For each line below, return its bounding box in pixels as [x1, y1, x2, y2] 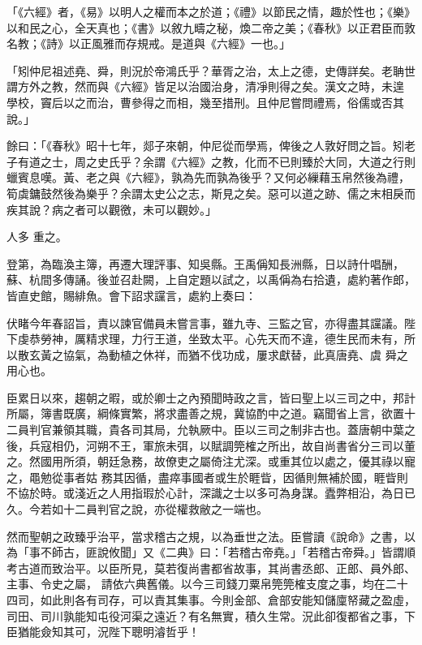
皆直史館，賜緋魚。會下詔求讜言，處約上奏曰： [6, 286, 256, 303]
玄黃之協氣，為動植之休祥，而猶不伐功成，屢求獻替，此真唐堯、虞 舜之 [28, 346, 408, 363]
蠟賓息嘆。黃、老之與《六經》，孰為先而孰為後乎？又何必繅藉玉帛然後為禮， [6, 169, 410, 186]
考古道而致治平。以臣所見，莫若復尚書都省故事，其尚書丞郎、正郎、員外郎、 [6, 559, 416, 576]
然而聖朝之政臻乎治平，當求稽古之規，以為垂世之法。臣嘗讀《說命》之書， [6, 527, 404, 544]
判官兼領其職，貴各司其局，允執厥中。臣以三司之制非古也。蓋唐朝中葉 [28, 421, 404, 438]
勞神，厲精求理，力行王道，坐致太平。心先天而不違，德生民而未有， [40, 330, 404, 347]
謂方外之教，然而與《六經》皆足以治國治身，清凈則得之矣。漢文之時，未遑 [6, 78, 404, 95]
